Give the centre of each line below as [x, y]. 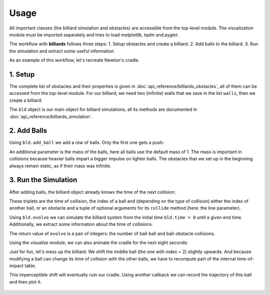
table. [30, 266]
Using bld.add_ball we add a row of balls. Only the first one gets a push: [87, 143]
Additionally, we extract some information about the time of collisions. [81, 224]
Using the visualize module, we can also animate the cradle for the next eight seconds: [99, 243]
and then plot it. [25, 282]
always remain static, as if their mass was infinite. [60, 166]
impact [16, 266]
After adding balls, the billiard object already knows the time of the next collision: [92, 192]
